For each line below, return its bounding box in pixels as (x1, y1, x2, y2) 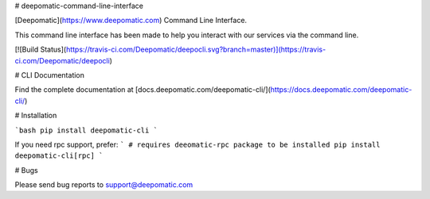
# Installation (14, 111, 57, 121)
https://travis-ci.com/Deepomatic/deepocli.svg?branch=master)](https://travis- (65, 44, 326, 55)
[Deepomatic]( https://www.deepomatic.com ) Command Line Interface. (14, 16, 247, 25)
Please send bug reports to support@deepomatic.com (14, 180, 193, 189)
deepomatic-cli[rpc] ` (14, 151, 104, 160)
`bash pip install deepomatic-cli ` (14, 125, 158, 135)
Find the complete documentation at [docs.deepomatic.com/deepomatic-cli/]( (14, 85, 271, 94)
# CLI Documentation (14, 70, 85, 79)
